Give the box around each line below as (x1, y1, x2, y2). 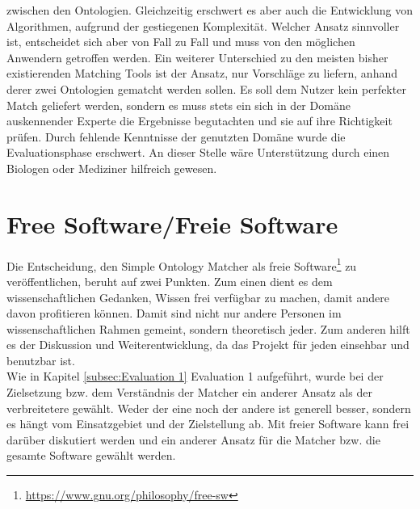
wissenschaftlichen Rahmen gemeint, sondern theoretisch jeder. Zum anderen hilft (6, 320, 410, 337)
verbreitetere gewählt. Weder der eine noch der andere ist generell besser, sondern (6, 399, 411, 416)
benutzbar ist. (6, 351, 75, 368)
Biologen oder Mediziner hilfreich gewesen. (6, 159, 217, 176)
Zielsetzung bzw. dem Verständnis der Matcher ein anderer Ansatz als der (6, 384, 372, 401)
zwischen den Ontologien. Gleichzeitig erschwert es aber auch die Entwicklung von (6, 2, 414, 18)
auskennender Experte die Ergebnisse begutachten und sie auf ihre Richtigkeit (6, 112, 393, 129)
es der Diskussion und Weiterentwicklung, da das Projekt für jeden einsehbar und (6, 336, 409, 353)
